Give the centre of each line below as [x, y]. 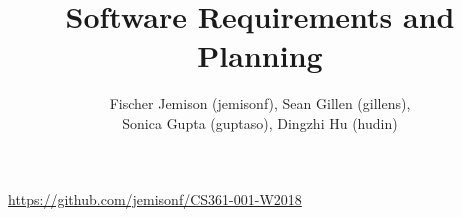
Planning [260, 55]
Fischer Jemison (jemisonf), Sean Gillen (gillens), [260, 103]
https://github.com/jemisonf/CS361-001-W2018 [155, 198]
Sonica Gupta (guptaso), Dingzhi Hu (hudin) [260, 122]
